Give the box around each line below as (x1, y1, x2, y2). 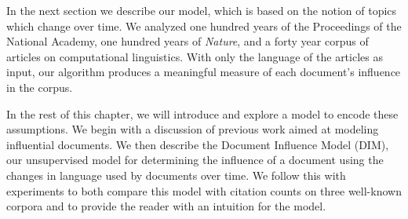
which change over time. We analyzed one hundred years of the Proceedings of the (6, 17, 402, 34)
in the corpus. (6, 78, 73, 95)
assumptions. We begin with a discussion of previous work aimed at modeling (6, 121, 379, 137)
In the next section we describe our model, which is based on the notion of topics (6, 2, 397, 18)
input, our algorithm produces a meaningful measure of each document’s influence (6, 64, 401, 80)
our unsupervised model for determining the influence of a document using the (6, 151, 384, 168)
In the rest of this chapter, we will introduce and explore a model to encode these (6, 105, 399, 122)
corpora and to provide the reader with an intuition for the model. (6, 198, 326, 214)
